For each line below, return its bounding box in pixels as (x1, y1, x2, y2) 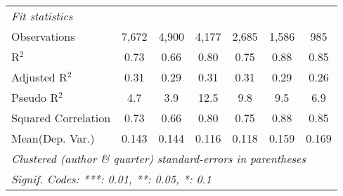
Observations (11, 28, 75, 44)
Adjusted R (11, 69, 67, 85)
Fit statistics (11, 8, 73, 24)
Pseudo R (11, 89, 59, 105)
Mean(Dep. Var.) (11, 130, 95, 146)
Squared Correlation (11, 110, 111, 126)
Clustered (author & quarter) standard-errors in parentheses (11, 150, 306, 166)
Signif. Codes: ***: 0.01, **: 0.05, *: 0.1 (11, 171, 212, 187)
